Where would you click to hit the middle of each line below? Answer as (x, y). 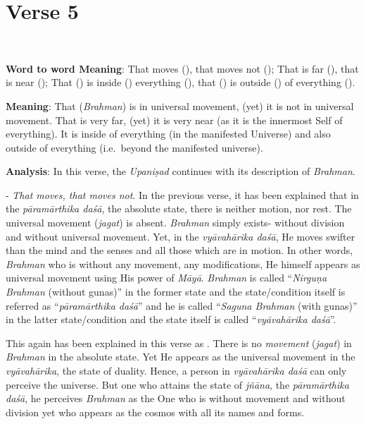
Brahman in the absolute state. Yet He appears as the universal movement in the (181, 357)
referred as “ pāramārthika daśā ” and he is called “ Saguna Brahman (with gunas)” (182, 305)
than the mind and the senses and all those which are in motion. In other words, (179, 250)
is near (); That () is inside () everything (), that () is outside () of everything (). (181, 82)
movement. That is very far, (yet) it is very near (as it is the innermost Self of (174, 120)
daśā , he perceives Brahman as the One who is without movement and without (176, 398)
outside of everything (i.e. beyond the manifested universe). (134, 147)
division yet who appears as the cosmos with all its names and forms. (155, 412)
